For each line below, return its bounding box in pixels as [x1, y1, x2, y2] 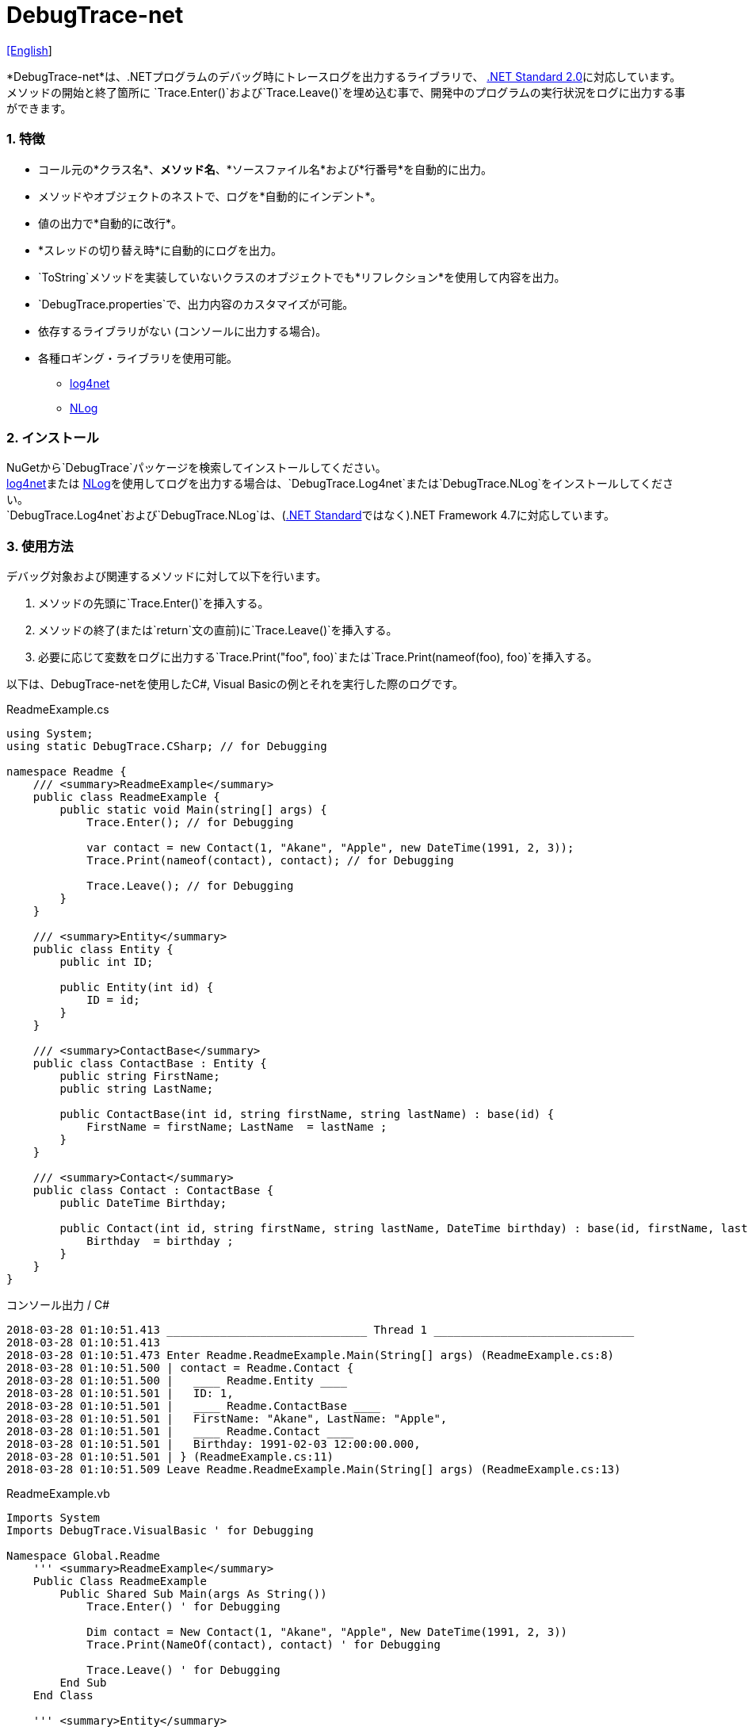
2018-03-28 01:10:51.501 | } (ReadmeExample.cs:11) [6, 1450, 334, 1463]
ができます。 [6, 101, 72, 115]
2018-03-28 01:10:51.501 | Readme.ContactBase [6, 1400, 347, 1412]
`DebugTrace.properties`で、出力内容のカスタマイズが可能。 [38, 297, 354, 311]
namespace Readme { [6, 765, 127, 778]
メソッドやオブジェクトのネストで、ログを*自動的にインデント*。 [38, 189, 382, 203]
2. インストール [6, 429, 99, 446]
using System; [6, 727, 93, 740]
